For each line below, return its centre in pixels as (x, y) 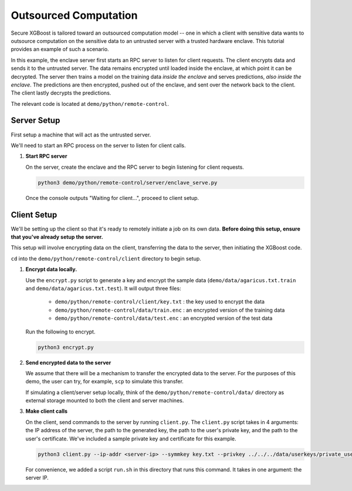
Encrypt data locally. (51, 269)
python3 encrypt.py (66, 347)
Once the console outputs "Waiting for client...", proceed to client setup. (112, 198)
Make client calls (46, 411)
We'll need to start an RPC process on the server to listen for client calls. (98, 145)
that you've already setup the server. (57, 237)
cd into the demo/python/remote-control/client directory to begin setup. (106, 258)
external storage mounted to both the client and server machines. (105, 400)
